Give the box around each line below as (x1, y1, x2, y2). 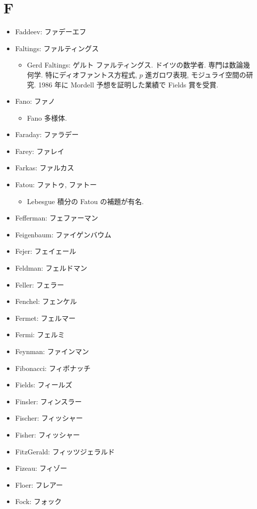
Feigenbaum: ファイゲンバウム (15, 229, 112, 239)
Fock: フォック (15, 496, 62, 507)
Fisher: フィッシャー (15, 429, 80, 439)
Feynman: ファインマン (15, 346, 89, 356)
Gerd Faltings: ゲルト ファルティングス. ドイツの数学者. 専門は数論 (27, 60, 243, 70)
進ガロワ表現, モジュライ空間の (145, 69, 247, 79)
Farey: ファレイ (15, 145, 64, 156)
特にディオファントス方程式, (45, 69, 137, 79)
